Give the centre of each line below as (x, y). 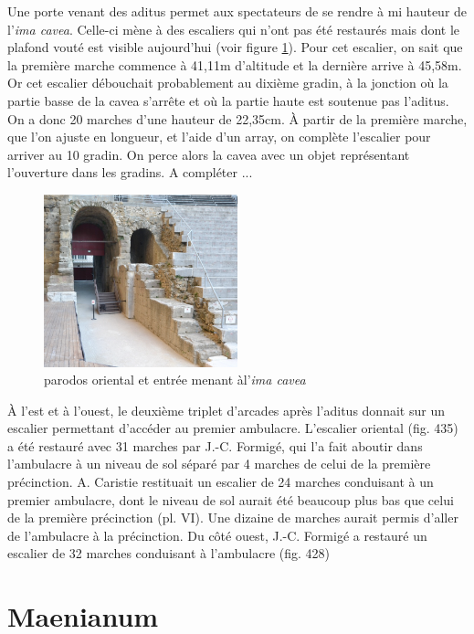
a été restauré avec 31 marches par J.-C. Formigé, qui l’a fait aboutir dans (215, 445)
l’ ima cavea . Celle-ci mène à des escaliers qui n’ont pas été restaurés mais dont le (234, 29)
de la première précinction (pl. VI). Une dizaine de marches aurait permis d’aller (233, 518)
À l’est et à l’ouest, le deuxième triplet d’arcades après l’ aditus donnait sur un (226, 410)
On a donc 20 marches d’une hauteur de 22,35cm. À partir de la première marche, (237, 118)
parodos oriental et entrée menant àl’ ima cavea (175, 380)
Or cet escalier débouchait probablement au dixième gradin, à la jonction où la (228, 83)
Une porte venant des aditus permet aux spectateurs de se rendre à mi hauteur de (237, 11)
